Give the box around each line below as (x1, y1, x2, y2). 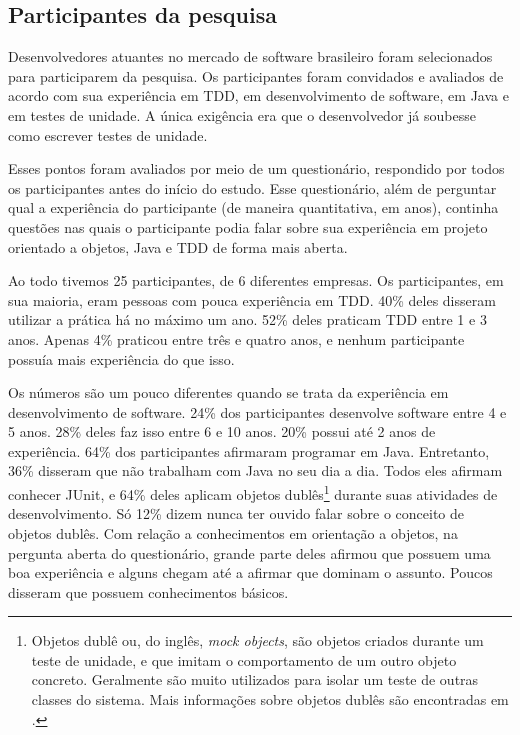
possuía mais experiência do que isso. (8, 348, 235, 369)
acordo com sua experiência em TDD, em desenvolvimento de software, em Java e (8, 85, 509, 106)
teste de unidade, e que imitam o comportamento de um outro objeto (31, 649, 457, 670)
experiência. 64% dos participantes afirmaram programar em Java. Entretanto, (8, 440, 490, 461)
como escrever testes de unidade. (8, 124, 208, 145)
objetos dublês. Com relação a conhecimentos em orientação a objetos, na (8, 522, 458, 543)
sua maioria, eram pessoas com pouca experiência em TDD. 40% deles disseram (8, 289, 496, 310)
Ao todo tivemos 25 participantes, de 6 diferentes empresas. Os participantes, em (8, 270, 504, 291)
